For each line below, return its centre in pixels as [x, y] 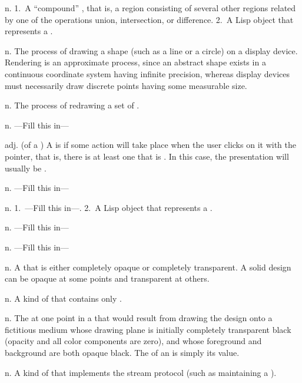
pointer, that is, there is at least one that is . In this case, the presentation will [147, 156]
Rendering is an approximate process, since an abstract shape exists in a [135, 62]
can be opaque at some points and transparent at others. [107, 278]
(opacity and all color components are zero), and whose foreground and [133, 341]
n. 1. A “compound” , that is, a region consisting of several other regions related [150, 8]
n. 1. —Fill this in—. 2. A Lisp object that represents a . [109, 207]
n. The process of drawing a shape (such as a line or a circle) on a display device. [151, 50]
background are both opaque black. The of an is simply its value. [122, 353]
